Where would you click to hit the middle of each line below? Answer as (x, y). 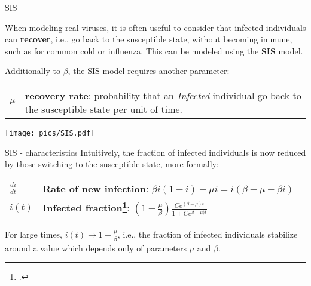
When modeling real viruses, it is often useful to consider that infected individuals (155, 27)
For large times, (34, 234)
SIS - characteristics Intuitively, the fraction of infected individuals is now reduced (155, 152)
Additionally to (33, 71)
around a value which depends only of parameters (96, 247)
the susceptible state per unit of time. (104, 109)
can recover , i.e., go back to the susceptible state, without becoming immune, (149, 39)
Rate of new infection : (96, 188)
